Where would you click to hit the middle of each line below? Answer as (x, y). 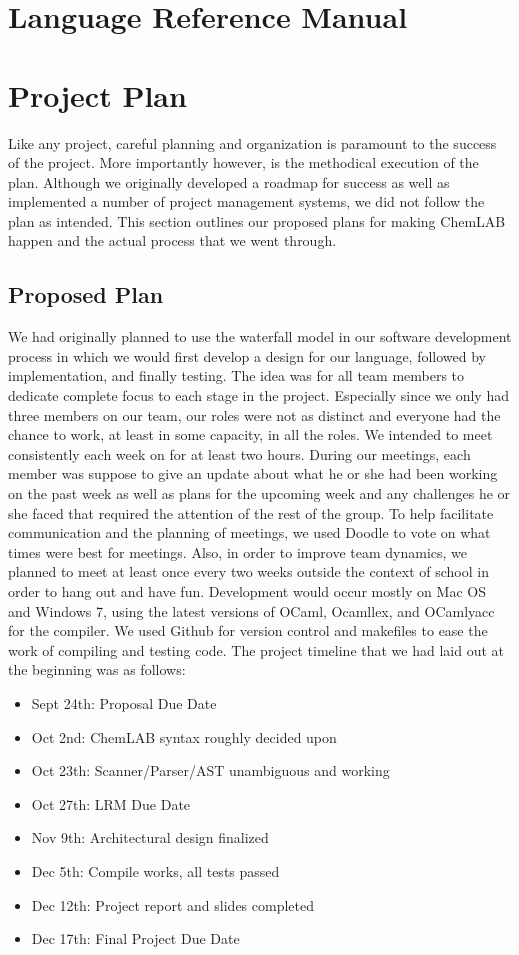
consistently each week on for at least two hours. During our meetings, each (239, 453)
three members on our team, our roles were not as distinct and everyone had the (254, 414)
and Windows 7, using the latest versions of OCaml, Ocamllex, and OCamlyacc (251, 610)
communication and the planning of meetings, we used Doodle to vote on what (249, 532)
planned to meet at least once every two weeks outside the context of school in (248, 571)
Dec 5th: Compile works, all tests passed (155, 870)
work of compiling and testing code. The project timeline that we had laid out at (256, 649)
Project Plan (97, 94)
